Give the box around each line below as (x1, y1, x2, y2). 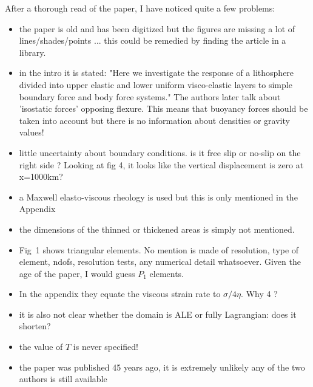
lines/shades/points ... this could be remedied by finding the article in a (19, 34, 286, 47)
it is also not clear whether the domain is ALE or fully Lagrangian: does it (19, 307, 297, 320)
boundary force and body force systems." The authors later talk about (19, 90, 281, 103)
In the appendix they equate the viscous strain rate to (19, 287, 221, 300)
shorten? (19, 320, 51, 332)
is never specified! (73, 340, 138, 353)
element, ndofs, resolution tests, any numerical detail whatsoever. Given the (19, 255, 301, 268)
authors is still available (19, 372, 107, 385)
